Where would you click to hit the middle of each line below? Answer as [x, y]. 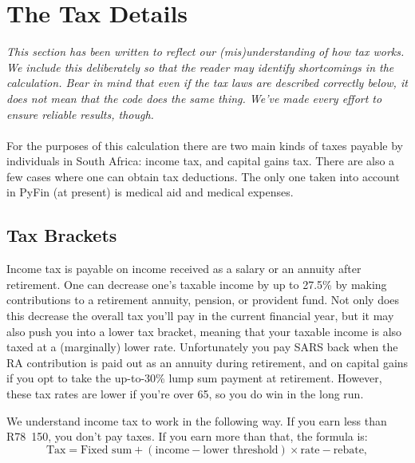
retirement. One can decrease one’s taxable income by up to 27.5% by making [197, 284]
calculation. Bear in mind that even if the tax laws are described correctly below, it [207, 83]
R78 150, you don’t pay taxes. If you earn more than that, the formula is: [187, 436]
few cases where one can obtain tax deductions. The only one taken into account [203, 176]
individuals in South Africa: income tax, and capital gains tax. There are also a [201, 161]
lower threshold [241, 450]
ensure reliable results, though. [80, 114]
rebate [348, 450]
